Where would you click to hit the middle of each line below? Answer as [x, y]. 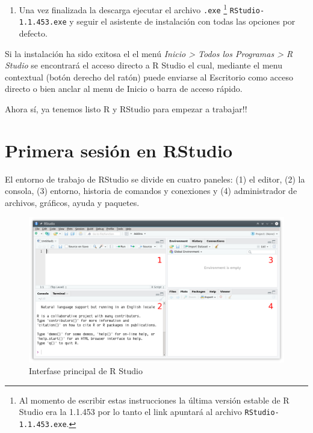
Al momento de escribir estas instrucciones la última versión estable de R [154, 400]
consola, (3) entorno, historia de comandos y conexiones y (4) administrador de [151, 191]
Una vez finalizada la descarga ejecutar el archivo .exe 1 [123, 9]
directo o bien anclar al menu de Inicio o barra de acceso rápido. [124, 89]
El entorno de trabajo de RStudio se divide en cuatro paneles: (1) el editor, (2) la [155, 179]
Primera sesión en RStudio [119, 150]
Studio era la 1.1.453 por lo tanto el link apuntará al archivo [130, 412]
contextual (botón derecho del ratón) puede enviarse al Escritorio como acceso [149, 77]
